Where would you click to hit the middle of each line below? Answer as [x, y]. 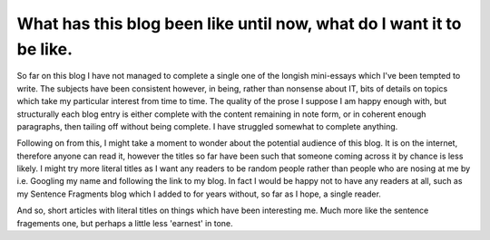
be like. [44, 49]
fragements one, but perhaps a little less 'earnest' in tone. [125, 223]
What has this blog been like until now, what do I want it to [239, 24]
